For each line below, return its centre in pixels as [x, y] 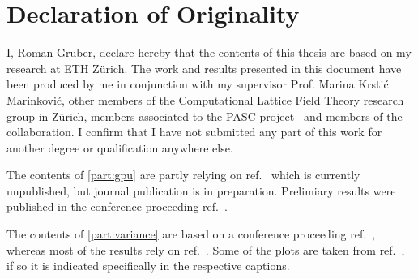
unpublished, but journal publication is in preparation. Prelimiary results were [201, 190]
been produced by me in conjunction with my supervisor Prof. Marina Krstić [198, 84]
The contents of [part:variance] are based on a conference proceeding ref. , [191, 234]
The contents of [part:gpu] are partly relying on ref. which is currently [183, 175]
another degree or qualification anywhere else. [120, 147]
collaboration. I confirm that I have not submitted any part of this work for [194, 132]
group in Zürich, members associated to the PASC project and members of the [205, 116]
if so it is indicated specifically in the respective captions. [148, 266]
